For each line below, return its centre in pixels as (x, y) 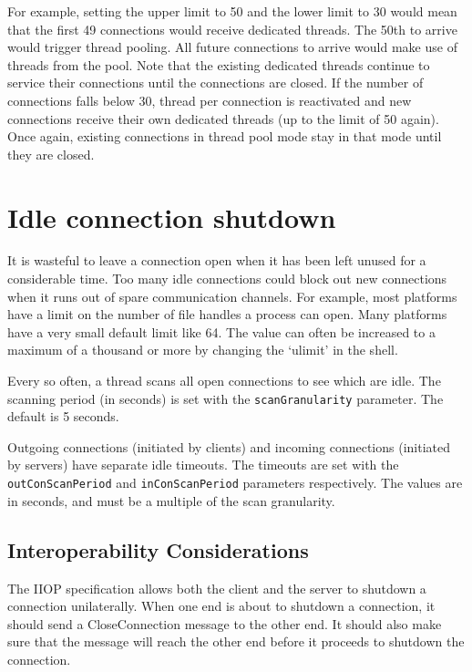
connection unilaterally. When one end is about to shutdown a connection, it (221, 606)
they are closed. (51, 154)
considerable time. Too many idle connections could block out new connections (227, 279)
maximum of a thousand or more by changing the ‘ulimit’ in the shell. (203, 350)
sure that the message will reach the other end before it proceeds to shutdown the (236, 641)
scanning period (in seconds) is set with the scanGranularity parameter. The (226, 398)
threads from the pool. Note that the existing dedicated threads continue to (219, 64)
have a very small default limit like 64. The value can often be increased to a (221, 331)
